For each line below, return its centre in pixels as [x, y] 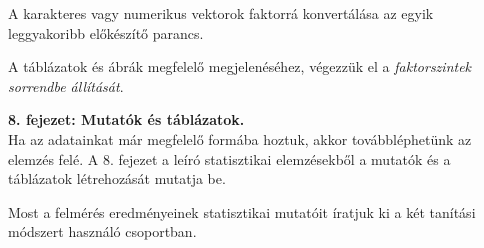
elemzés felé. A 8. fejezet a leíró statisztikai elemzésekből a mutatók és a [229, 158]
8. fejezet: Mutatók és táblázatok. [126, 119]
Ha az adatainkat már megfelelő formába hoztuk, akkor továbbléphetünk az [240, 138]
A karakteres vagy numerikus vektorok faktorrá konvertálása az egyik [221, 13]
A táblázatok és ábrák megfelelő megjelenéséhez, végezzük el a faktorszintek [240, 66]
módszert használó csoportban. [102, 231]
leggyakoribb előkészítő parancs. [106, 32]
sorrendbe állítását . [66, 85]
